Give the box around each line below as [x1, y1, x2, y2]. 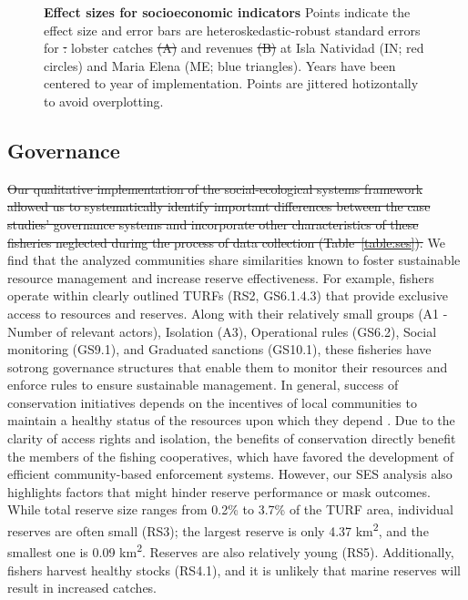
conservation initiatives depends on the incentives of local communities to [7, 392, 417, 412]
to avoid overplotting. [44, 91, 164, 110]
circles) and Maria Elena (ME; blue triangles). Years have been [44, 56, 396, 75]
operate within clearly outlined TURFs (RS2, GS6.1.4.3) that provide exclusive [7, 286, 448, 305]
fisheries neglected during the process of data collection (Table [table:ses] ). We [7, 232, 445, 251]
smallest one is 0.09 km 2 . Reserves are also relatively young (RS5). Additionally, [7, 540, 454, 561]
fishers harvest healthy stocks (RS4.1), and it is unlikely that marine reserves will [7, 560, 461, 579]
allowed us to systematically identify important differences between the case [7, 197, 431, 216]
